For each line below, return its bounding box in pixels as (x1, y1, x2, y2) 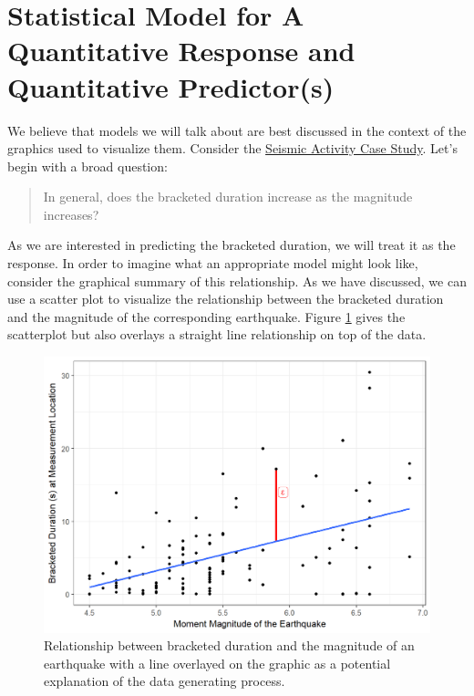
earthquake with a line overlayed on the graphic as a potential (44, 653, 391, 672)
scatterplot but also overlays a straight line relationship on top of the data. (7, 325, 427, 344)
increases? (43, 204, 99, 223)
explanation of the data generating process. (44, 671, 285, 691)
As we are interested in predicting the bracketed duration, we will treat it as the (7, 235, 456, 255)
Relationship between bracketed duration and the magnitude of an (44, 636, 415, 655)
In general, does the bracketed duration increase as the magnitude (43, 187, 413, 206)
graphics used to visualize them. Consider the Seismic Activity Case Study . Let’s (7, 139, 458, 158)
